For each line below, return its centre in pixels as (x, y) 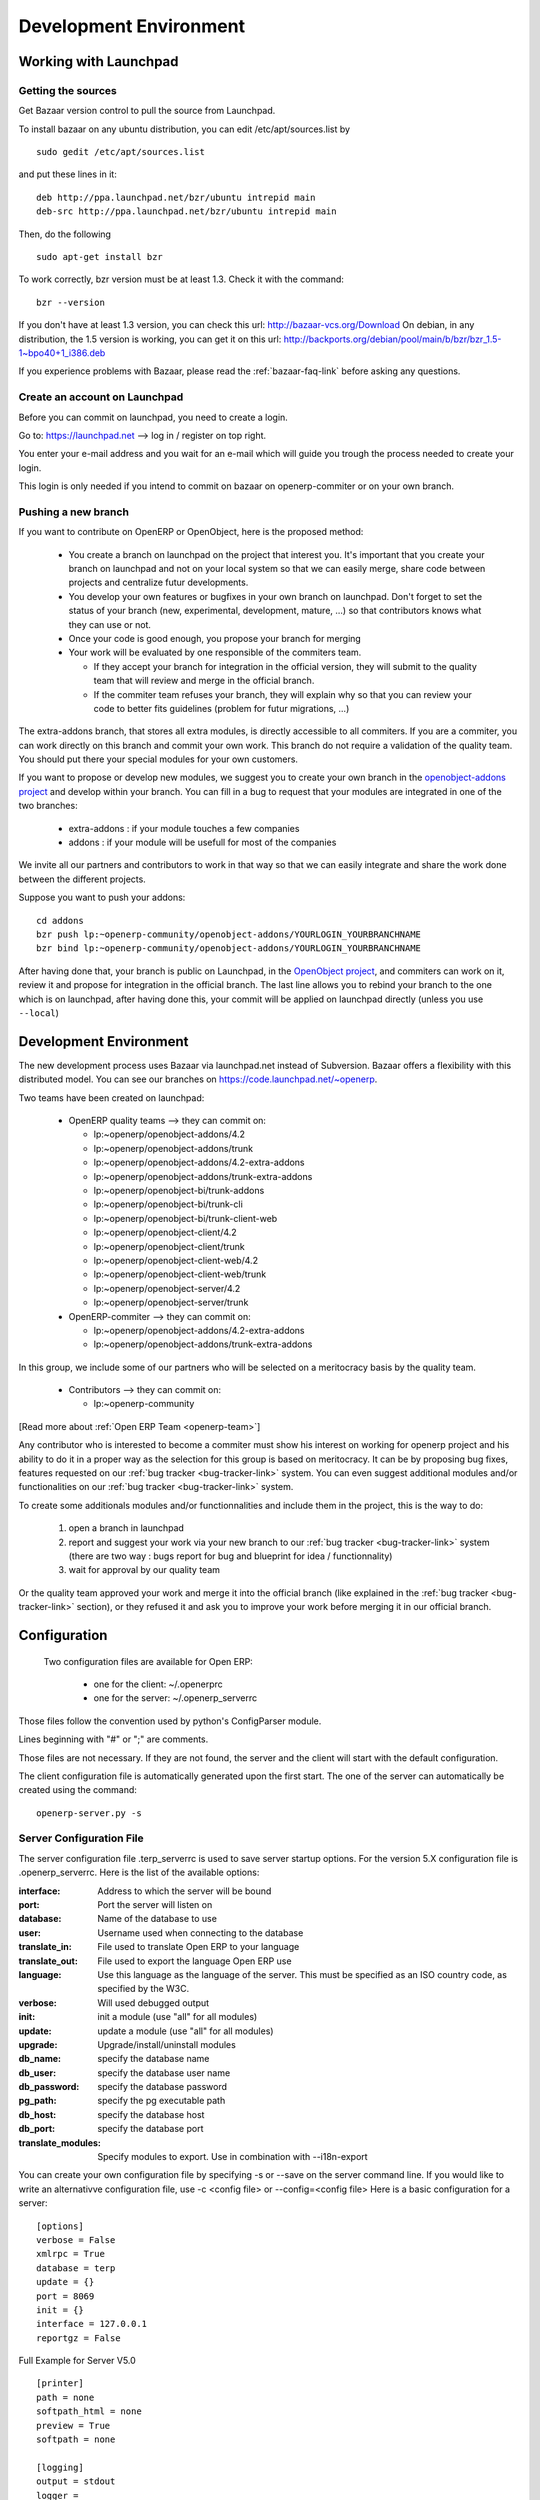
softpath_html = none (89, 2411)
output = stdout (76, 2481)
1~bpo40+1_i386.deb (62, 353)
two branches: (48, 806)
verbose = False (76, 2239)
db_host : (37, 2114)
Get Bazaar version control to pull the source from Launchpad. (147, 111)
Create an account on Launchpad (101, 397)
